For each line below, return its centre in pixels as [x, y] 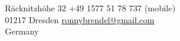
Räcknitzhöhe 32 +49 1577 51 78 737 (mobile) [90, 8]
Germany [22, 31]
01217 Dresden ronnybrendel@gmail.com [80, 19]
